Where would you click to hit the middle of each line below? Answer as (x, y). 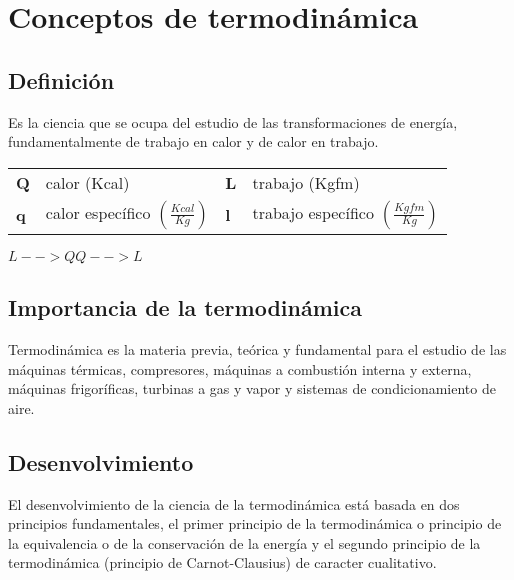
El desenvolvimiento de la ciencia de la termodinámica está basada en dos (234, 503)
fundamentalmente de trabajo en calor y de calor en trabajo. (193, 141)
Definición (61, 79)
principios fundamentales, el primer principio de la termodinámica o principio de (255, 523)
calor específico (98, 212)
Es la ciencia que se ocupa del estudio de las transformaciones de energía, (233, 121)
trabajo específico (313, 212)
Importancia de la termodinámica (185, 307)
